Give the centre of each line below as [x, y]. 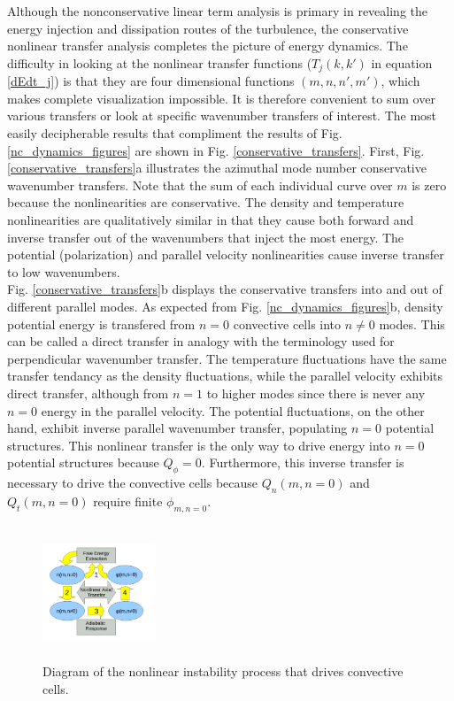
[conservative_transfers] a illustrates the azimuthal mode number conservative [217, 168]
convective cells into [287, 324]
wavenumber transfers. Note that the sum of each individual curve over [200, 185]
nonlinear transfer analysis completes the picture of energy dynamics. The [208, 46]
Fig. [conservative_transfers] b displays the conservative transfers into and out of [225, 289]
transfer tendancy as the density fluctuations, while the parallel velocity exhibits [225, 376]
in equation [402, 62]
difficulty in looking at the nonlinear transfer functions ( [160, 62]
